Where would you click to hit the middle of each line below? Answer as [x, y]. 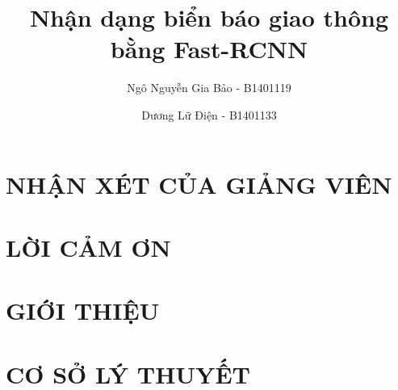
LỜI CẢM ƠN [88, 247]
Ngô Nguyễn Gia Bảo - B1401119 [209, 88]
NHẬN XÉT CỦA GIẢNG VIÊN [199, 184]
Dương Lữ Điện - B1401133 [209, 114]
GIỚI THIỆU [83, 310]
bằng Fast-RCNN [209, 49]
